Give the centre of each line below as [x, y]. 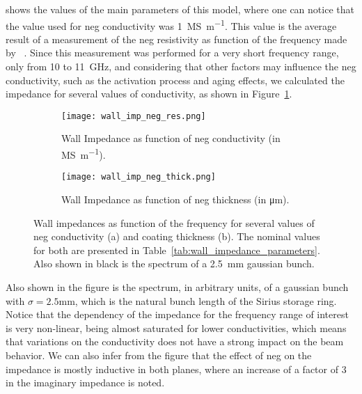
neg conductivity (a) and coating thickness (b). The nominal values [177, 236]
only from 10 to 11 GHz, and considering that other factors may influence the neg [181, 66]
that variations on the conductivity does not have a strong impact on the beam [175, 341]
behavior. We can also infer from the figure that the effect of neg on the [159, 355]
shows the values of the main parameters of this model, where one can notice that [180, 9]
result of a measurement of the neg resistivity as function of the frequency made [176, 39]
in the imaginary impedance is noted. [85, 383]
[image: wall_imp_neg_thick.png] [139, 177]
